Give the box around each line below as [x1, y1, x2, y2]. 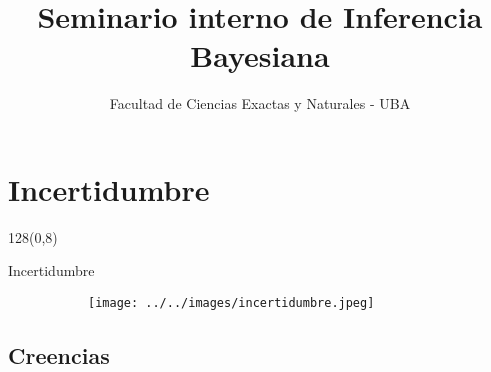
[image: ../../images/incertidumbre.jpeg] [88, 296, 375, 311]
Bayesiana [190, 35, 330, 76]
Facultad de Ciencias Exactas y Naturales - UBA [109, 93, 411, 114]
